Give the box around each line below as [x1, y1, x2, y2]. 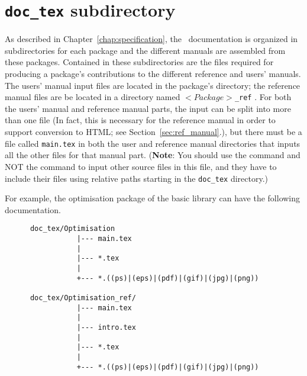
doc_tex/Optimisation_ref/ [30, 293, 136, 302]
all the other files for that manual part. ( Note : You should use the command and [5, 149, 300, 161]
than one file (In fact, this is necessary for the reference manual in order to [5, 114, 276, 126]
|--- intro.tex [76, 323, 136, 332]
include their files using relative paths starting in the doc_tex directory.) [5, 172, 268, 184]
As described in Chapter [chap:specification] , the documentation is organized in [5, 33, 298, 45]
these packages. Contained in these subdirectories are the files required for [5, 56, 274, 68]
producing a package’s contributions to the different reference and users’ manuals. [5, 68, 301, 80]
